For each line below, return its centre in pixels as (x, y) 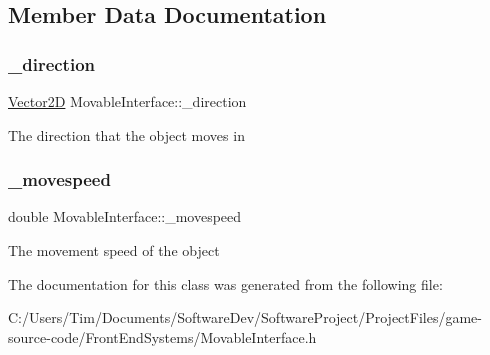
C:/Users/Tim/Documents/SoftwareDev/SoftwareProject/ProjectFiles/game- (245, 317)
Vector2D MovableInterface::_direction (127, 101)
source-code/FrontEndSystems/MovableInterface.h (162, 336)
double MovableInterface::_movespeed (125, 216)
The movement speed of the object (114, 250)
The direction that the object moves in (126, 134)
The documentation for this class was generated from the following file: (225, 283)
